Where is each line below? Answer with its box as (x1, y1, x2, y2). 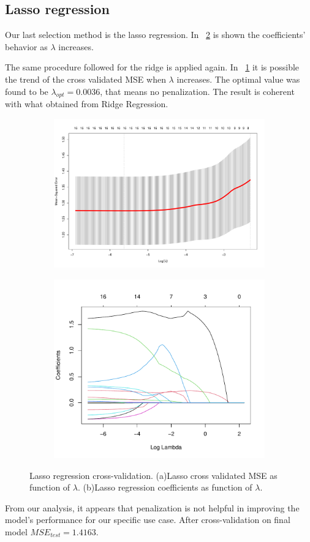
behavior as (5, 40, 48, 53)
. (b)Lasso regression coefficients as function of (77, 481, 252, 494)
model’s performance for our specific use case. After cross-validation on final (5, 513, 290, 526)
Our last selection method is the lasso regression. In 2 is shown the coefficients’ (5, 28, 306, 41)
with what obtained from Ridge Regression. (5, 97, 168, 110)
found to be (5, 85, 48, 97)
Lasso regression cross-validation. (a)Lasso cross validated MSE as (29, 469, 278, 481)
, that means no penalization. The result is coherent (100, 85, 295, 97)
